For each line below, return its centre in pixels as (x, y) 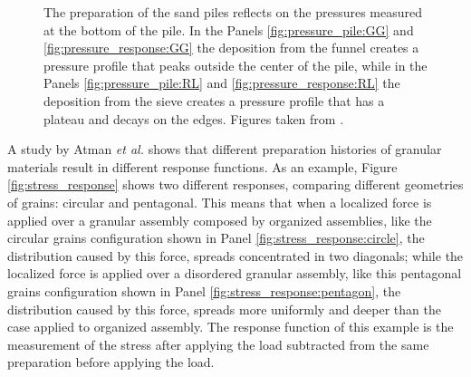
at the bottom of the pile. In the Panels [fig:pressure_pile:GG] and (229, 29)
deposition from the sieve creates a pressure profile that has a (214, 100)
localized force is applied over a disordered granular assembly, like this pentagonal (235, 273)
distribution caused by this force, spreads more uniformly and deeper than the (224, 309)
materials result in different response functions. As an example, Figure (202, 166)
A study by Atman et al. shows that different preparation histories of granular (225, 149)
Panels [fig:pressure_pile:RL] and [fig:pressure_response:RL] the (222, 83)
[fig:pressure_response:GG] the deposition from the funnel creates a (231, 48)
